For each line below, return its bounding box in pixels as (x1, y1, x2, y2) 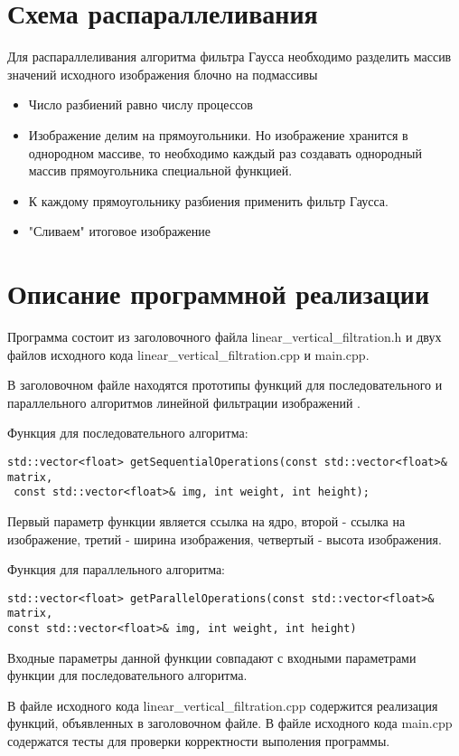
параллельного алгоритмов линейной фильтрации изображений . (7, 392, 361, 411)
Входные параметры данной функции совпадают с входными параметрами (7, 647, 417, 666)
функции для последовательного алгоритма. (7, 666, 248, 685)
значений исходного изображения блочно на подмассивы (7, 64, 318, 83)
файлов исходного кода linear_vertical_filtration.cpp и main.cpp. (7, 345, 370, 364)
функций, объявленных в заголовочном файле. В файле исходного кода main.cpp (7, 713, 453, 732)
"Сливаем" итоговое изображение (28, 222, 211, 241)
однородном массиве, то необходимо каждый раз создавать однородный (28, 143, 422, 162)
